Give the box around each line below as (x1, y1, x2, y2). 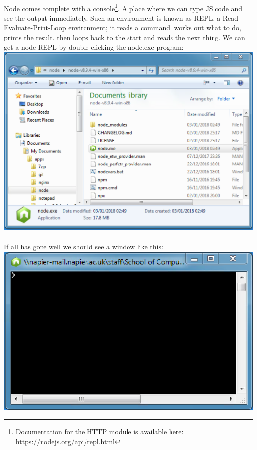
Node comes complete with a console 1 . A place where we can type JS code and (4, 1, 243, 13)
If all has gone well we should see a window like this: (4, 242, 163, 252)
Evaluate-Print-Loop (4, 22, 66, 33)
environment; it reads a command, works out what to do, (68, 22, 242, 33)
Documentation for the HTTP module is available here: (15, 426, 184, 437)
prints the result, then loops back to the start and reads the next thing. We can (4, 32, 245, 42)
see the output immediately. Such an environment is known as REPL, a (4, 12, 221, 23)
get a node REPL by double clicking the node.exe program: (4, 41, 184, 52)
